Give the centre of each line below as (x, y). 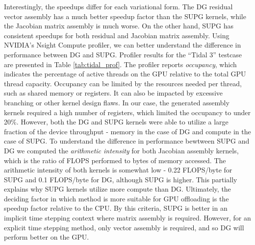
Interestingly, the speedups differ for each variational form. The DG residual (118, 6)
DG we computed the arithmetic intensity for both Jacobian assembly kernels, (121, 150)
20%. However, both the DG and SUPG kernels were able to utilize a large (116, 122)
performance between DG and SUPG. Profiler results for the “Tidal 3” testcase (123, 54)
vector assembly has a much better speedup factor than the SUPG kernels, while (125, 16)
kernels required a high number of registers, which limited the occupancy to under (127, 112)
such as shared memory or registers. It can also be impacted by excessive (113, 93)
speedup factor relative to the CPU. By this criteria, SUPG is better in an (116, 208)
